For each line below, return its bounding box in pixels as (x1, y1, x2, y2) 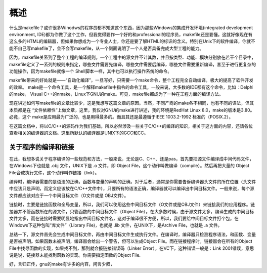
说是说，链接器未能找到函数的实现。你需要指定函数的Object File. (9, 252, 141, 258)
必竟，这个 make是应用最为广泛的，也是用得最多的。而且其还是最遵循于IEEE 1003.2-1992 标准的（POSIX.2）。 (9, 114, 233, 120)
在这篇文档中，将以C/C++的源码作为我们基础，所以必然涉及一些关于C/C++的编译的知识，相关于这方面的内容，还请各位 (9, 123, 253, 129)
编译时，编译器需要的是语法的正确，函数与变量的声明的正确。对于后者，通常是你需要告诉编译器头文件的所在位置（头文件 (9, 179, 256, 185)
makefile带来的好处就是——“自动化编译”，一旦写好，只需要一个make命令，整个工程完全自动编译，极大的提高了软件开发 (9, 77, 254, 83)
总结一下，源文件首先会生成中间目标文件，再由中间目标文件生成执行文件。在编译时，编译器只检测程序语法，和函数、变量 (9, 231, 256, 237)
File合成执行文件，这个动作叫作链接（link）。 (9, 169, 99, 175)
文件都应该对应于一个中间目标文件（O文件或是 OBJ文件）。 (9, 193, 129, 198)
